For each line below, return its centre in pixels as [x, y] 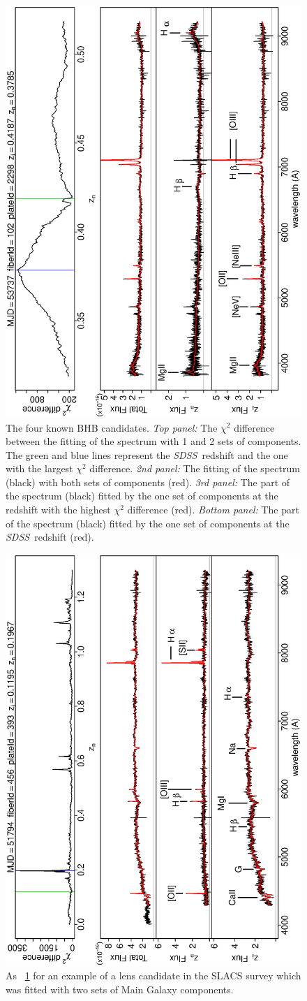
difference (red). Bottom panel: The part [213, 510]
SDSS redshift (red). [50, 537]
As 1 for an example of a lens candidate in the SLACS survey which [153, 976]
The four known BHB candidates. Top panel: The [112, 427]
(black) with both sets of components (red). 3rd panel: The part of [148, 482]
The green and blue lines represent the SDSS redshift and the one [147, 454]
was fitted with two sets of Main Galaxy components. [120, 989]
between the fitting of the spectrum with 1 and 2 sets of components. [153, 441]
